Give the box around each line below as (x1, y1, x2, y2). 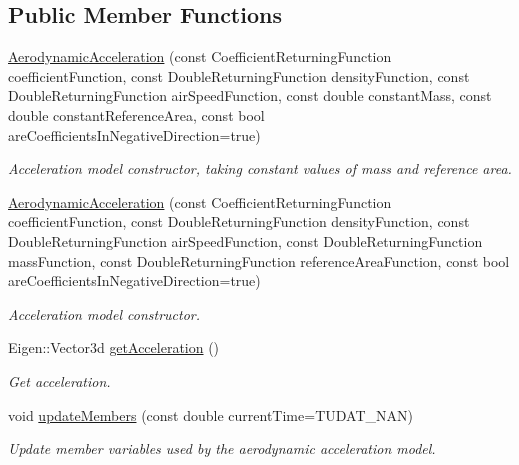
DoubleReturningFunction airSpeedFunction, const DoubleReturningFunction (8, 230, 483, 251)
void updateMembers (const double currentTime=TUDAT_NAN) (8, 404, 413, 425)
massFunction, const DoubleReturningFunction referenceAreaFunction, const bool (8, 250, 510, 271)
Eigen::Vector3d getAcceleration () (8, 337, 220, 358)
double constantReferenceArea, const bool (8, 104, 265, 125)
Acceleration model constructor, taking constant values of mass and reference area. (8, 158, 512, 179)
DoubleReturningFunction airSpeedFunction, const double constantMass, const (8, 85, 492, 106)
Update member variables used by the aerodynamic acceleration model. (8, 438, 436, 459)
